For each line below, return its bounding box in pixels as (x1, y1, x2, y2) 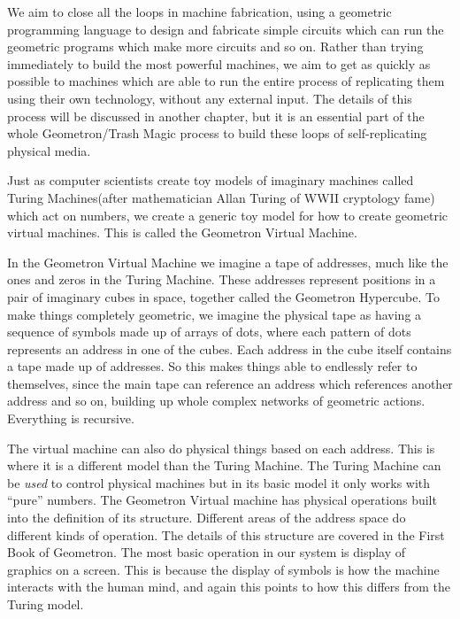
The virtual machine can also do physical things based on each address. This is (7, 438, 435, 457)
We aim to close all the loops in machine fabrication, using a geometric (7, 3, 392, 20)
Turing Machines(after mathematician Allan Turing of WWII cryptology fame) (7, 188, 435, 206)
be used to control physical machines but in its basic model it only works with (7, 473, 431, 491)
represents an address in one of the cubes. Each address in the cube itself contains (7, 339, 452, 358)
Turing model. (7, 595, 84, 613)
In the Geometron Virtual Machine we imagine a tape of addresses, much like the (7, 252, 448, 271)
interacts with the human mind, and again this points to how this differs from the (7, 577, 451, 596)
